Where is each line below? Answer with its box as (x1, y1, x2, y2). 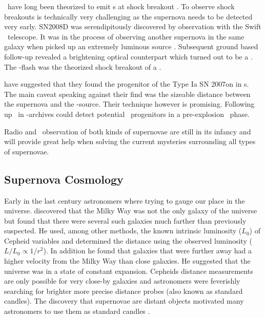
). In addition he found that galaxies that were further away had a (43, 245, 252, 256)
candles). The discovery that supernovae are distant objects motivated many (4, 295, 244, 306)
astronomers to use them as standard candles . (4, 306, 150, 316)
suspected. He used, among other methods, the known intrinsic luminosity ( (4, 225, 242, 236)
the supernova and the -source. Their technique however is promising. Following (4, 98, 255, 109)
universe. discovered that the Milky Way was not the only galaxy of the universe (4, 205, 257, 216)
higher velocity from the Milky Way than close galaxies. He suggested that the (4, 255, 251, 266)
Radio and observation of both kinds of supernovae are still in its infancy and (4, 126, 251, 136)
